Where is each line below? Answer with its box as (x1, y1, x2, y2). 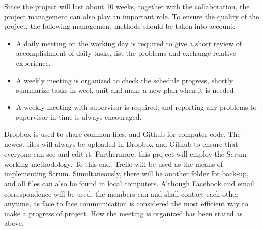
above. (4, 218, 24, 228)
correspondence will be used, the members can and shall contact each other (4, 188, 239, 199)
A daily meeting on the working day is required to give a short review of (16, 37, 242, 48)
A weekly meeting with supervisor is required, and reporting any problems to (16, 101, 257, 112)
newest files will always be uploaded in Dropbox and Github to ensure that (4, 138, 238, 149)
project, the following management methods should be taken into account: (4, 21, 236, 31)
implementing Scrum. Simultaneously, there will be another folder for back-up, (4, 168, 249, 179)
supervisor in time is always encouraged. (16, 111, 142, 122)
